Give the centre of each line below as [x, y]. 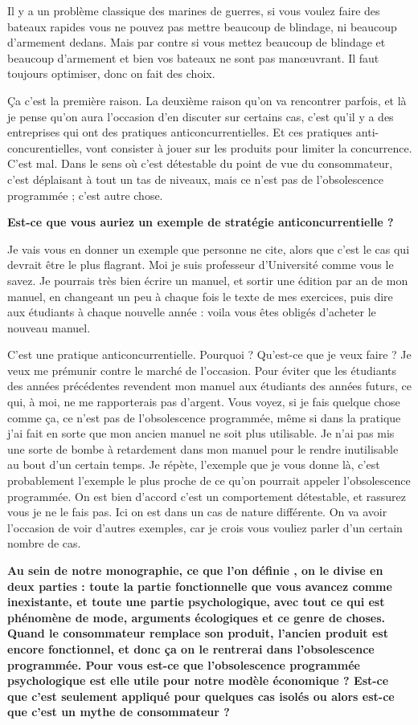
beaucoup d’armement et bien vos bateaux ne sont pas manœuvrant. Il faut [193, 57]
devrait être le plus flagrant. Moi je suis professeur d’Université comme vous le [201, 265]
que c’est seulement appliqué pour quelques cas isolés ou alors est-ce [201, 696]
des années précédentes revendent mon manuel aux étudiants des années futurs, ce [210, 386]
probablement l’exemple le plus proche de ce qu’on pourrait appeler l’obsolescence [209, 481]
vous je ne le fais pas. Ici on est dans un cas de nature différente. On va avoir [197, 512]
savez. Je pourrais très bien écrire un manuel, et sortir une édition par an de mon [208, 280]
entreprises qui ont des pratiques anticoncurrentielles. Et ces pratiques [180, 132]
